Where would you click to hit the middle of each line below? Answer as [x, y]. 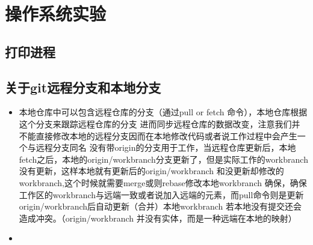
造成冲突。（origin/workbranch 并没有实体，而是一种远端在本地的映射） [158, 218]
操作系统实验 [56, 14]
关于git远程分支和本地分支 [83, 87]
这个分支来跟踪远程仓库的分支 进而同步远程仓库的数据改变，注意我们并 [160, 123]
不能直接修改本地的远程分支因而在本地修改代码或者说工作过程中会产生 [158, 135]
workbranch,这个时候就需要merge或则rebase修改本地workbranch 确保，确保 [163, 182]
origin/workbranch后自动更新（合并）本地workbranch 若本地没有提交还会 [160, 206]
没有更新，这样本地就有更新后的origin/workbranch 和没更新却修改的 [151, 171]
